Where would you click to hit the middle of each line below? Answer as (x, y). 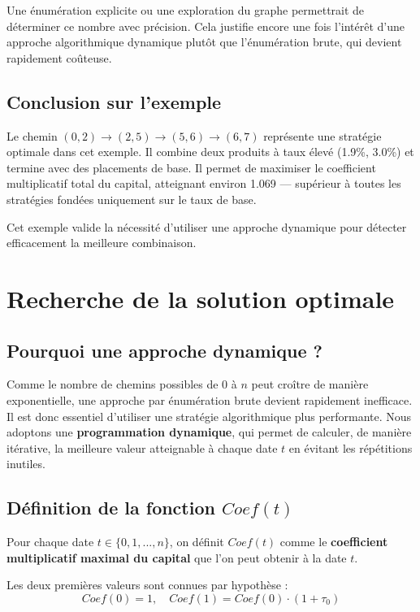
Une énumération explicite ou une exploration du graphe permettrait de (186, 10)
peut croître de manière (310, 384)
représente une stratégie (323, 135)
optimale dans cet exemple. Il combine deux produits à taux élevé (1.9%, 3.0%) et (210, 152)
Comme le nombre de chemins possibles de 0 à (122, 384)
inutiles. (26, 464)
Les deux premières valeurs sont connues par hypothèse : (147, 585)
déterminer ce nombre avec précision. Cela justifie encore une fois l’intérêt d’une (206, 26)
